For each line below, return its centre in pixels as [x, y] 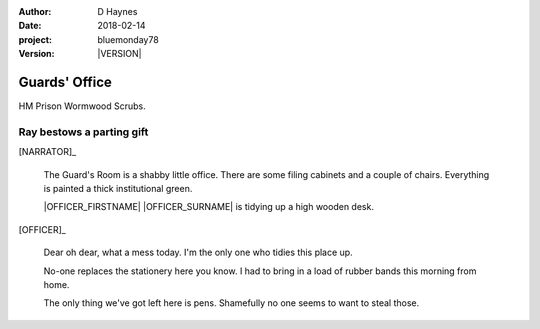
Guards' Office [65, 81]
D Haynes [117, 11]
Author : [35, 11]
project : [35, 39]
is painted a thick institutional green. [118, 188]
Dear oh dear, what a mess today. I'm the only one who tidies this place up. [198, 252]
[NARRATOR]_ [47, 152]
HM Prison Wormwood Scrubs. [82, 106]
